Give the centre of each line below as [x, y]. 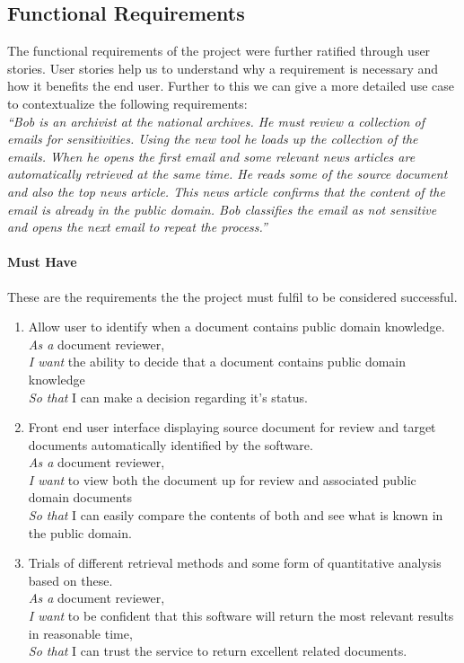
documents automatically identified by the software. [171, 444]
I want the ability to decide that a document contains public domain [217, 362]
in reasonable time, [80, 633]
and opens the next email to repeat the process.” [137, 227]
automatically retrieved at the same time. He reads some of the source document [228, 174]
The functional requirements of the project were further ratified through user [219, 51]
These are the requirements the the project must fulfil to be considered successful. [232, 296]
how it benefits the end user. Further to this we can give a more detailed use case [231, 86]
